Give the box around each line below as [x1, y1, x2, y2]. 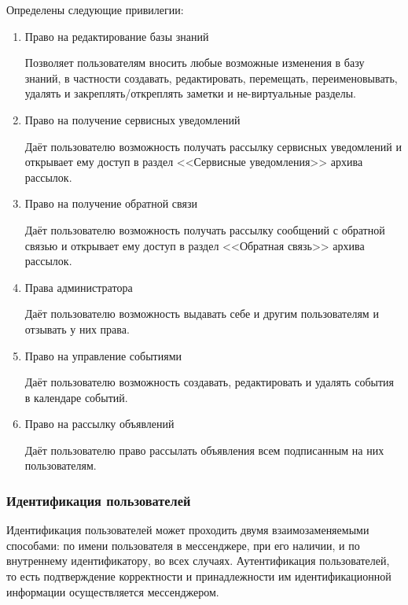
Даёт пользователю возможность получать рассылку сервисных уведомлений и [24, 138, 402, 154]
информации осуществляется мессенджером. [6, 583, 219, 599]
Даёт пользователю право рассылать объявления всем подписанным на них [24, 441, 384, 458]
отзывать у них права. [24, 320, 130, 337]
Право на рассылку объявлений [24, 415, 175, 432]
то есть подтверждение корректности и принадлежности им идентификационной [6, 568, 391, 585]
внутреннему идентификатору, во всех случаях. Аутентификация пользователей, [6, 552, 390, 569]
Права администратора [24, 279, 133, 295]
